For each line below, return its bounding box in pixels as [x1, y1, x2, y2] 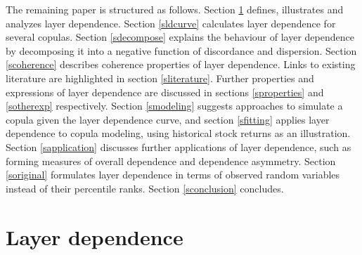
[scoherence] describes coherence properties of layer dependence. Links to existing [6, 57, 356, 72]
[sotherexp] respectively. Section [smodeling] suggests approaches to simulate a [6, 98, 343, 113]
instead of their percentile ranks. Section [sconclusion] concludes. [6, 181, 284, 195]
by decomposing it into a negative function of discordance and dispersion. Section [6, 43, 357, 58]
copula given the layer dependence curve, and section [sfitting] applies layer [6, 112, 330, 126]
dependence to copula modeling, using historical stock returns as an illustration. [6, 126, 351, 140]
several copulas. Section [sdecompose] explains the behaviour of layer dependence [6, 30, 354, 44]
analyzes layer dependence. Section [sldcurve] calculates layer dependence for [6, 15, 336, 30]
